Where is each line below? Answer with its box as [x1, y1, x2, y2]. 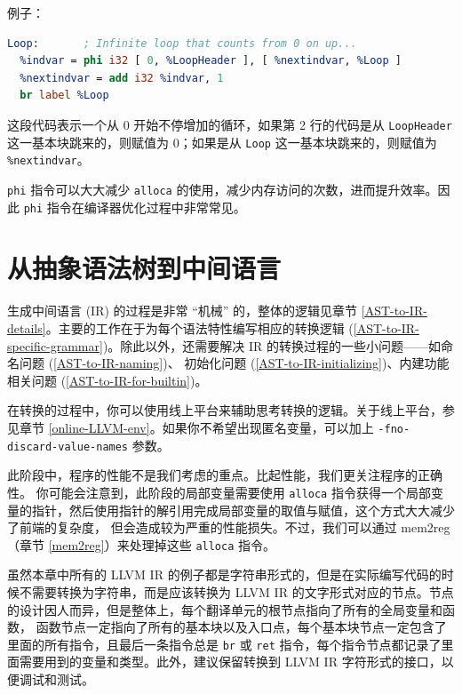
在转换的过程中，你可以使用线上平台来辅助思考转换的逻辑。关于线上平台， [7, 401, 442, 419]
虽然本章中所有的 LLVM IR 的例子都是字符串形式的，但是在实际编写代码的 [7, 565, 442, 584]
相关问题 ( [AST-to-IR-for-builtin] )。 [7, 371, 208, 389]
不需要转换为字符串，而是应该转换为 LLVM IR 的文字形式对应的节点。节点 [19, 582, 454, 601]
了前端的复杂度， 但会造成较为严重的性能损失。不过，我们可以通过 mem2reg [7, 518, 450, 537]
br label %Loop [20, 89, 109, 102]
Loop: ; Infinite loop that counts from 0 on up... [7, 36, 357, 50]
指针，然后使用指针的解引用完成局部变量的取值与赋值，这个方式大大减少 [31, 500, 455, 519]
